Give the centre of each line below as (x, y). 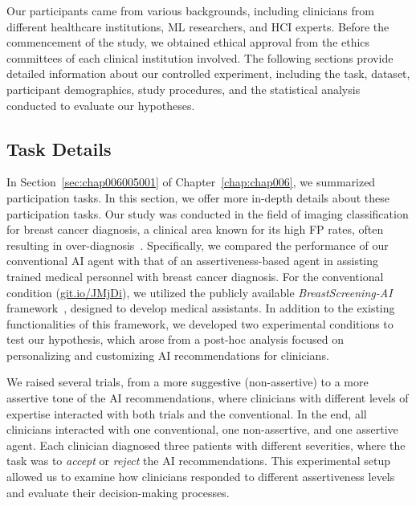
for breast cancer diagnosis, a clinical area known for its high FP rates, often (195, 229)
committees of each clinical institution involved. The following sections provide (200, 57)
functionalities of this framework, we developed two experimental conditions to (200, 323)
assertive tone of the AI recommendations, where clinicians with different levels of (208, 398)
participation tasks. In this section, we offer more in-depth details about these (198, 197)
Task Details (59, 148)
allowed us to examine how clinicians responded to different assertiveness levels (201, 477)
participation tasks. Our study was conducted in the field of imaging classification (208, 213)
